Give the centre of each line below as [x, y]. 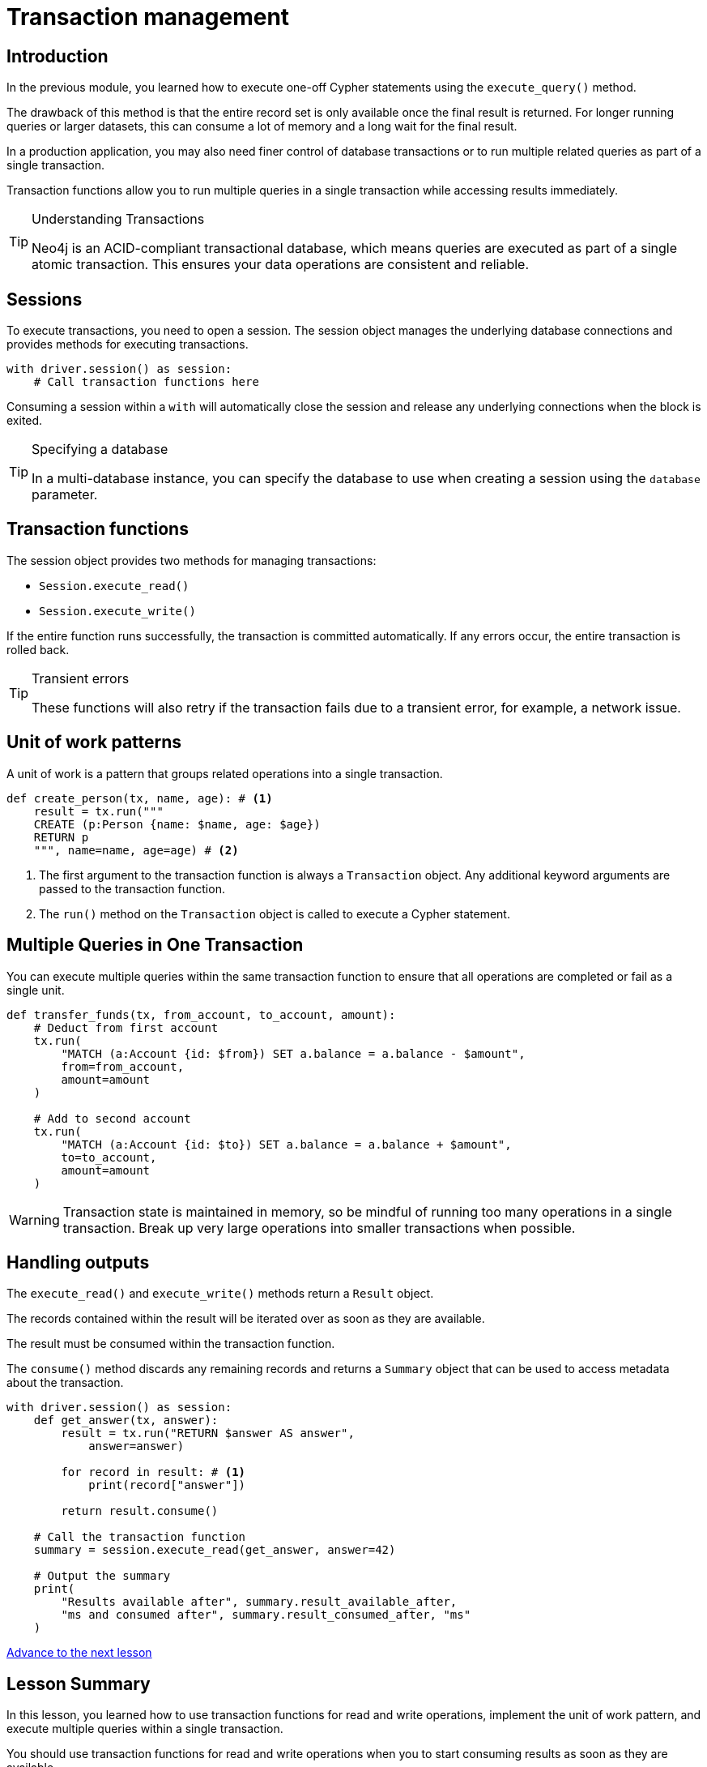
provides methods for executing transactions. [128, 344]
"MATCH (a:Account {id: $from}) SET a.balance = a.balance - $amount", [293, 1053]
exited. [25, 421]
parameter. [65, 495]
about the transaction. [65, 1383]
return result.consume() [140, 1511]
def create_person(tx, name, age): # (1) [140, 798]
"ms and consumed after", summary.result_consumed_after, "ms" [266, 1615]
